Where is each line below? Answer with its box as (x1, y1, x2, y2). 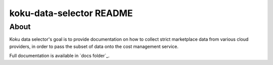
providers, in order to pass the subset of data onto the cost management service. (9, 43, 179, 49)
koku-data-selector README (9, 8, 133, 19)
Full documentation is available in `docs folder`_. (9, 53, 110, 59)
